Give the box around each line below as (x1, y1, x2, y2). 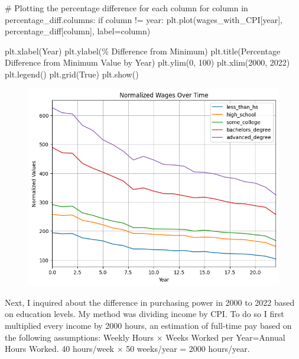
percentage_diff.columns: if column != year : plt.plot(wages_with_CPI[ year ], (5, 13, 282, 25)
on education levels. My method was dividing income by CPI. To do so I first (5, 308, 284, 320)
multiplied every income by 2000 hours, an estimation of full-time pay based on (5, 319, 292, 332)
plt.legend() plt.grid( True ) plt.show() (5, 67, 139, 80)
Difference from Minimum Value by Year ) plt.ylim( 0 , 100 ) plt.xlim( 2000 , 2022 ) (5, 56, 290, 69)
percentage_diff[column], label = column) (5, 25, 151, 37)
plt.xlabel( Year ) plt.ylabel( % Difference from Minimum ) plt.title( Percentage (5, 44, 281, 57)
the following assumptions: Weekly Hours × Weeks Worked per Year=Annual (5, 331, 285, 343)
